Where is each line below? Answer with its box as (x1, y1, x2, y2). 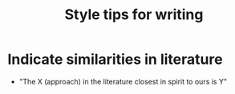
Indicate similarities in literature (7, 50, 223, 69)
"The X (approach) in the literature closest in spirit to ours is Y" (18, 76, 228, 86)
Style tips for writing (64, 6, 204, 24)
